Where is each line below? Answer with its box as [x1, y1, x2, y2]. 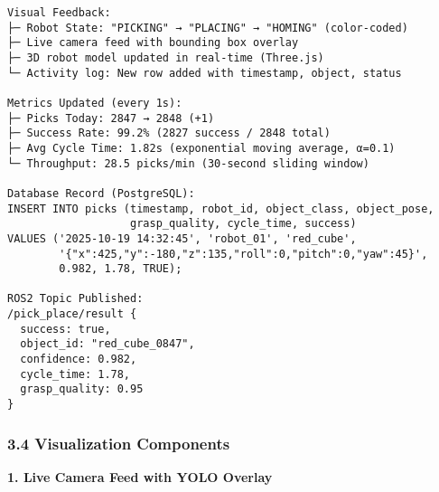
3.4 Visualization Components [7, 431, 230, 454]
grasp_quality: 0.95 [20, 383, 144, 396]
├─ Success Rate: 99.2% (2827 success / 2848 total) [7, 127, 331, 140]
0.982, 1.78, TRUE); [59, 262, 182, 276]
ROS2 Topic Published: [7, 292, 144, 306]
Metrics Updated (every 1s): [7, 96, 182, 109]
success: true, [20, 322, 111, 336]
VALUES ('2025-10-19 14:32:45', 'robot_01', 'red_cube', [7, 232, 357, 245]
